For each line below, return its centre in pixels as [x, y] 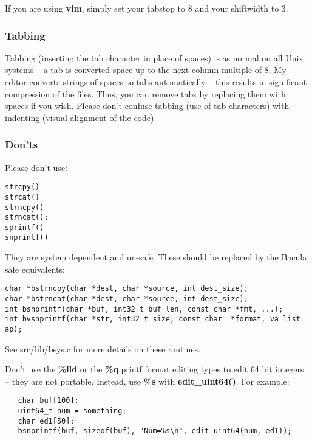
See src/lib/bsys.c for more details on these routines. [103, 348]
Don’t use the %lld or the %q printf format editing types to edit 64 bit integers [154, 369]
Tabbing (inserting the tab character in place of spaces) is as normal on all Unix [154, 58]
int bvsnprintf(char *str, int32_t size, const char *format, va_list [153, 319]
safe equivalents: [35, 269]
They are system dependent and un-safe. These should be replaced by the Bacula [156, 257]
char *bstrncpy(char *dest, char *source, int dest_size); [127, 289]
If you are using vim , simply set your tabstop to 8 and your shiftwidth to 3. [147, 8]
